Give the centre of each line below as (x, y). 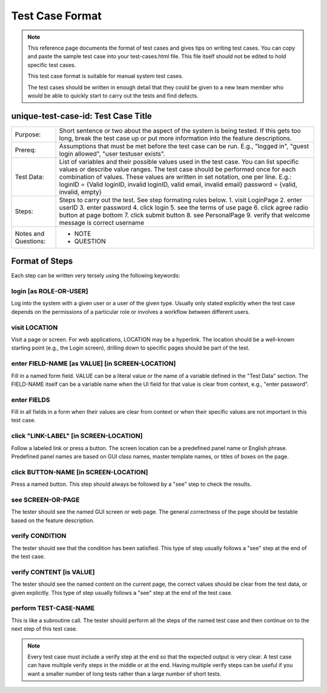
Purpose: (28, 134)
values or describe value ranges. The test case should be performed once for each (177, 169)
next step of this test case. (45, 629)
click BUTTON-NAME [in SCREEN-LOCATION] (80, 472)
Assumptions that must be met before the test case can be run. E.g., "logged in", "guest (184, 146)
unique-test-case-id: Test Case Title (82, 116)
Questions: (30, 241)
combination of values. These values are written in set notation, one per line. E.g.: (175, 177)
